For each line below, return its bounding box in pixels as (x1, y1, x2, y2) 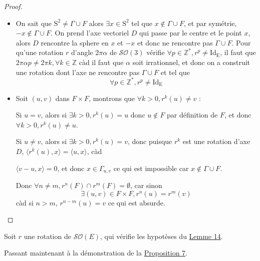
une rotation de (24, 230, 71, 241)
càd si (16, 197, 34, 207)
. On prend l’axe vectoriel (51, 27, 129, 38)
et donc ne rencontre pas (137, 37, 213, 47)
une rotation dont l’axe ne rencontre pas (16, 66, 140, 77)
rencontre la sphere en (41, 37, 109, 47)
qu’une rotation (16, 47, 64, 57)
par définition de (167, 109, 218, 120)
